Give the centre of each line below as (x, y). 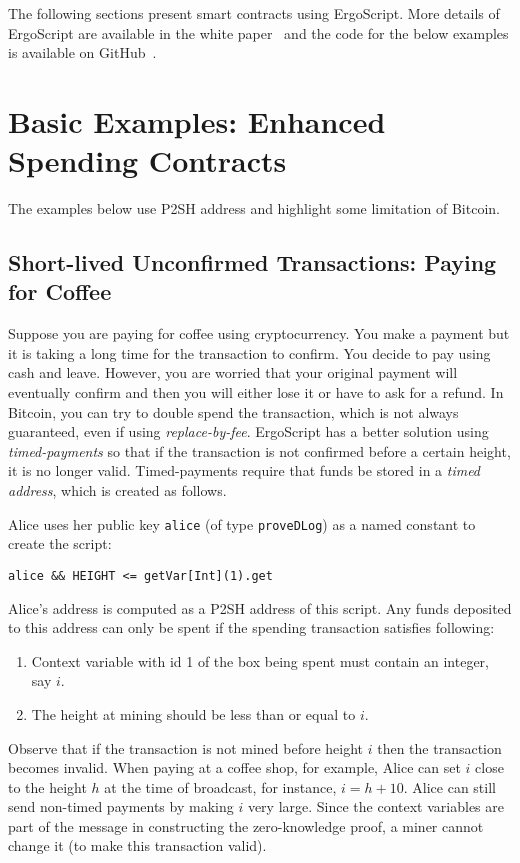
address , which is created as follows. (117, 490)
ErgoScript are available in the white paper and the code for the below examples (258, 32)
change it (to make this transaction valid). (137, 845)
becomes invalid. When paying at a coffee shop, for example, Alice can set (234, 767)
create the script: (60, 543)
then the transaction (439, 747)
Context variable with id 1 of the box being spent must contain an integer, (260, 660)
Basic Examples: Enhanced (197, 120)
